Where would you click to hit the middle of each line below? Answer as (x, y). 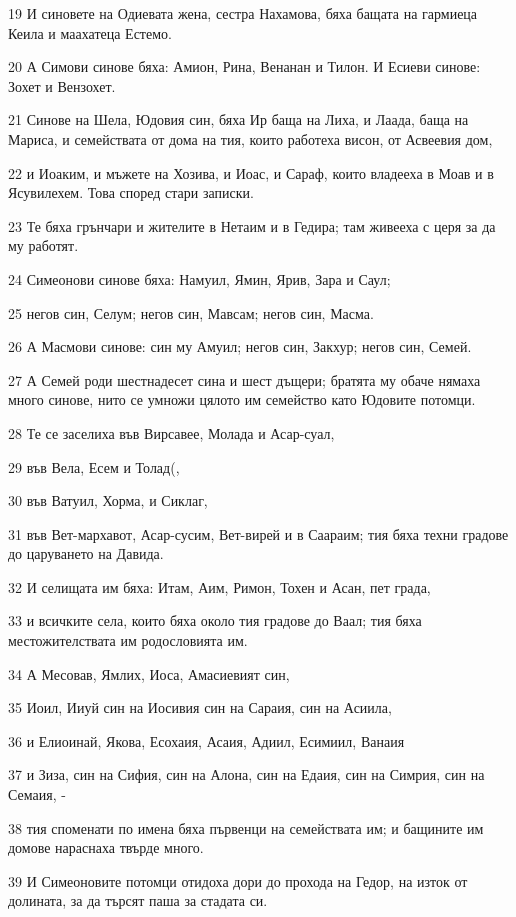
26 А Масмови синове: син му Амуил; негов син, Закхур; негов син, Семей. (240, 346)
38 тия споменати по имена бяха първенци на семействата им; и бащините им (246, 827)
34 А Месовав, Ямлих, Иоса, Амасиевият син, (149, 673)
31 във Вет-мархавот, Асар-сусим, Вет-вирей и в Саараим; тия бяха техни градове (258, 533)
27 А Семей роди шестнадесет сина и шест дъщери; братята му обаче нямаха (244, 379)
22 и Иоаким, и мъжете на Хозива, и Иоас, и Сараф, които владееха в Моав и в (251, 172)
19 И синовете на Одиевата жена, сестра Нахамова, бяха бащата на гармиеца (243, 13)
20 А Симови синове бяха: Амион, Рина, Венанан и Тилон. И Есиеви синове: (244, 66)
